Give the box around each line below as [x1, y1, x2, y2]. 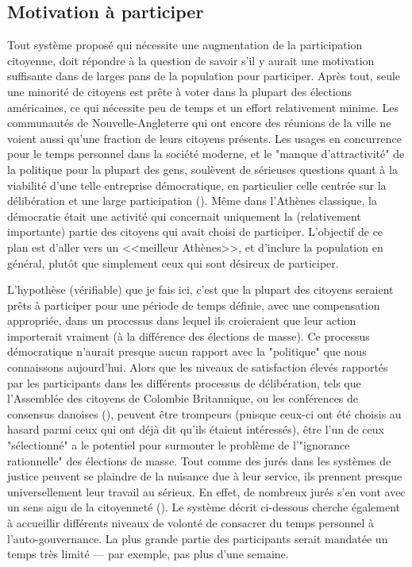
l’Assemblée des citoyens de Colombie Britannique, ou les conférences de [7, 390, 359, 407]
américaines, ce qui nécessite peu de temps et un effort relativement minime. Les [7, 98, 399, 115]
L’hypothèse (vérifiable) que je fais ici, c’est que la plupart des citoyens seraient [7, 281, 394, 298]
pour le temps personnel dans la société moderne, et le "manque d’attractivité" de [7, 145, 405, 162]
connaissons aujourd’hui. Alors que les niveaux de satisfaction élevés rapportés [7, 359, 388, 376]
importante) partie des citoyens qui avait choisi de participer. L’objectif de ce [7, 223, 383, 240]
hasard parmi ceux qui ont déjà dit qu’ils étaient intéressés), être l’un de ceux [7, 421, 384, 438]
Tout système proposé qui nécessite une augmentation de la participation [7, 37, 363, 53]
